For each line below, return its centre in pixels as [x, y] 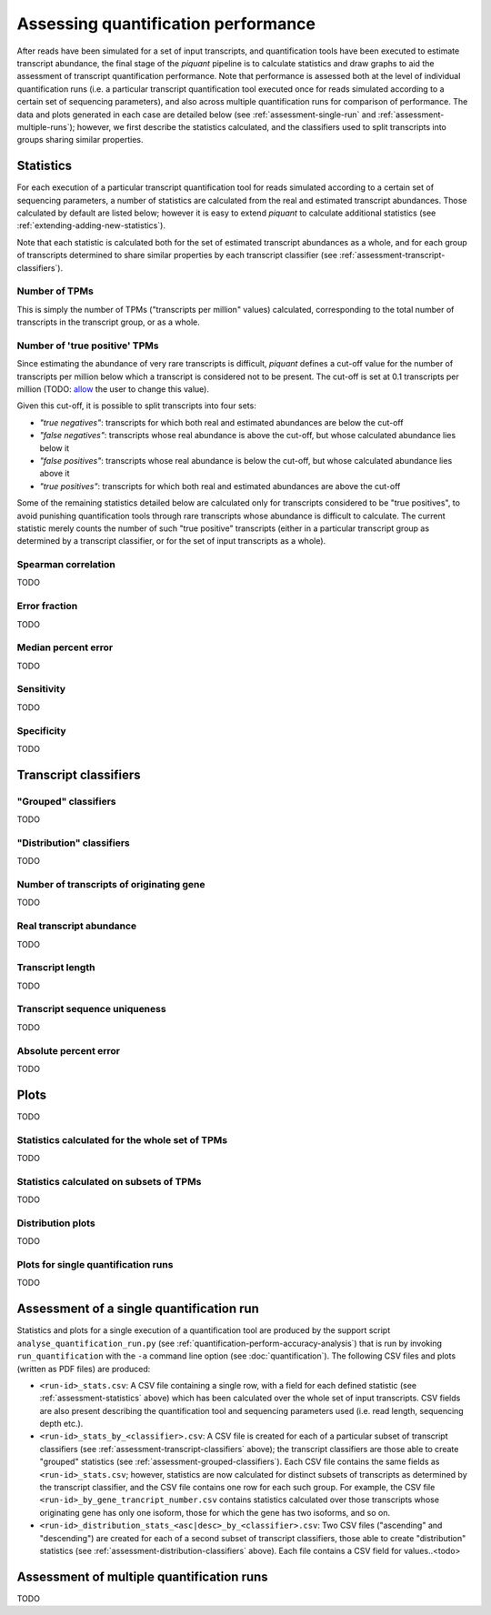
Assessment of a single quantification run [138, 1309]
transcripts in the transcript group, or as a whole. [108, 322]
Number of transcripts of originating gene [111, 885]
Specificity [42, 730]
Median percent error [65, 647]
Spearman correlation [66, 565]
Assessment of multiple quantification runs [142, 1576]
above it [55, 474]
